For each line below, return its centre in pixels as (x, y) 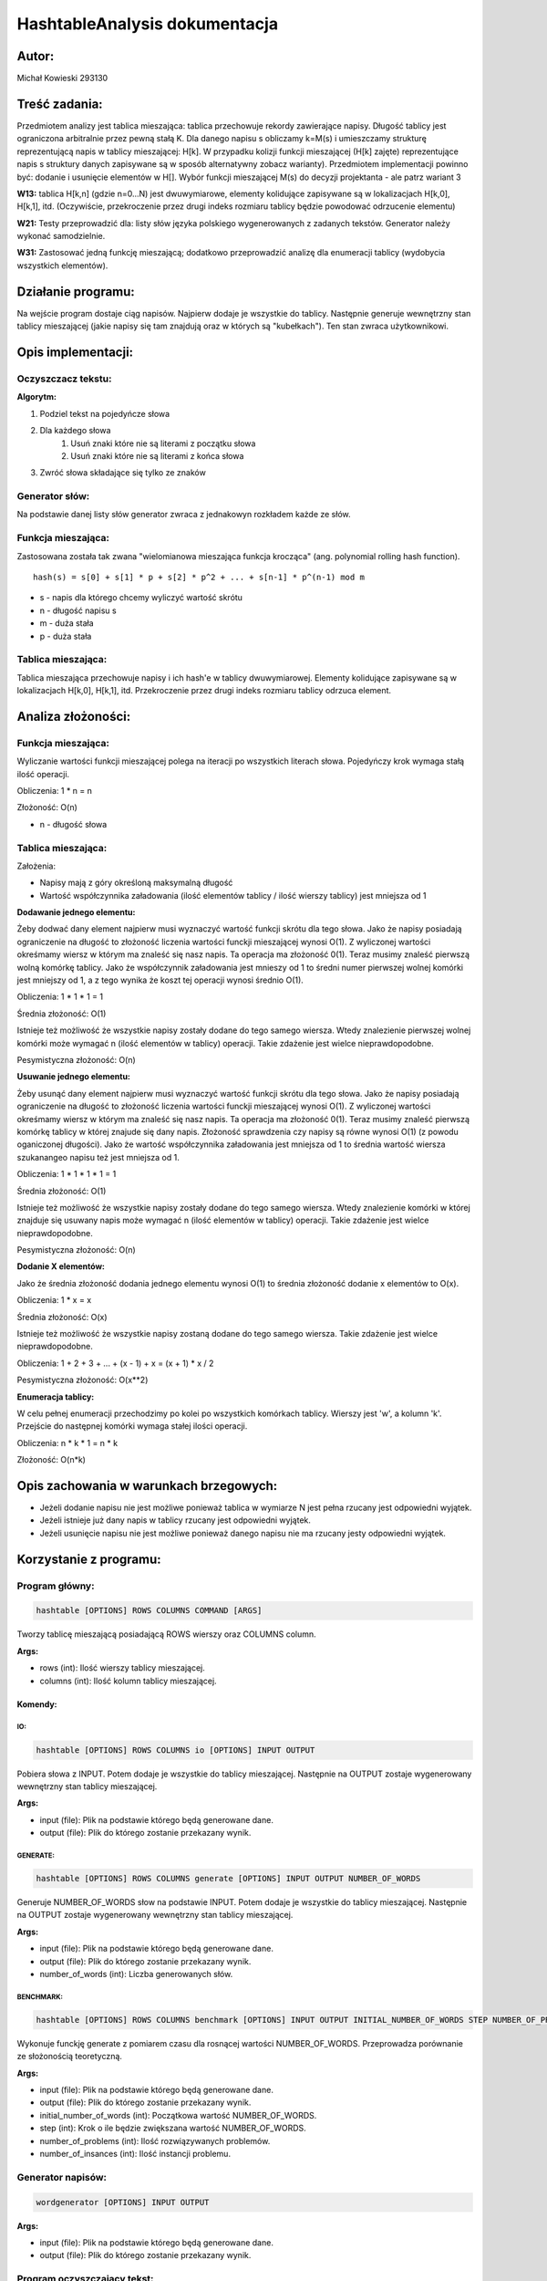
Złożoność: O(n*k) (52, 1460)
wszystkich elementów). (62, 266)
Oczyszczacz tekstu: (64, 379)
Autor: (36, 56)
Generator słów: (53, 496)
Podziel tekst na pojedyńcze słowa (105, 413)
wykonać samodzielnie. (61, 236)
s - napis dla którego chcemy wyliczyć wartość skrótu (141, 598)
